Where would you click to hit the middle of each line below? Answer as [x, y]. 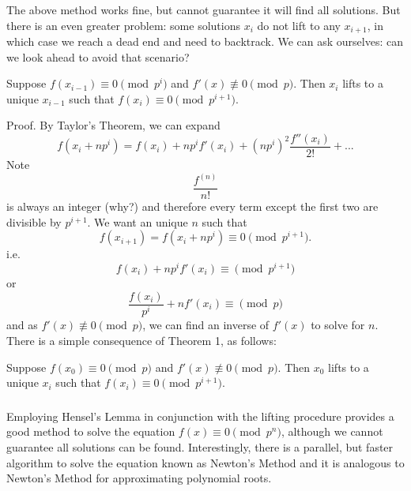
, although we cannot [332, 431]
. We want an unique [138, 221]
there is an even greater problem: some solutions [123, 25]
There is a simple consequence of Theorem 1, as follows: [141, 341]
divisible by [34, 221]
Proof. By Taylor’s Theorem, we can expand [113, 125]
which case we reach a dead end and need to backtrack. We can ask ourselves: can [205, 41]
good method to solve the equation [91, 431]
